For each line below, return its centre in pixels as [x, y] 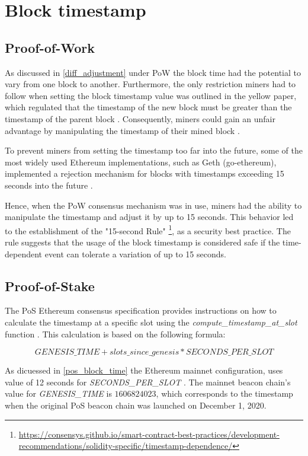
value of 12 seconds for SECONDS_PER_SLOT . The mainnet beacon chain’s [148, 382]
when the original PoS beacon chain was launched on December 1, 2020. [136, 405]
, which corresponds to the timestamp [224, 393]
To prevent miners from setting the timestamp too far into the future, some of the [154, 150]
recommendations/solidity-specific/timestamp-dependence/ [126, 446]
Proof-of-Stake [50, 286]
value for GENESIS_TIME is [58, 393]
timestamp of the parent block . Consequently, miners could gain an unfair [140, 118]
